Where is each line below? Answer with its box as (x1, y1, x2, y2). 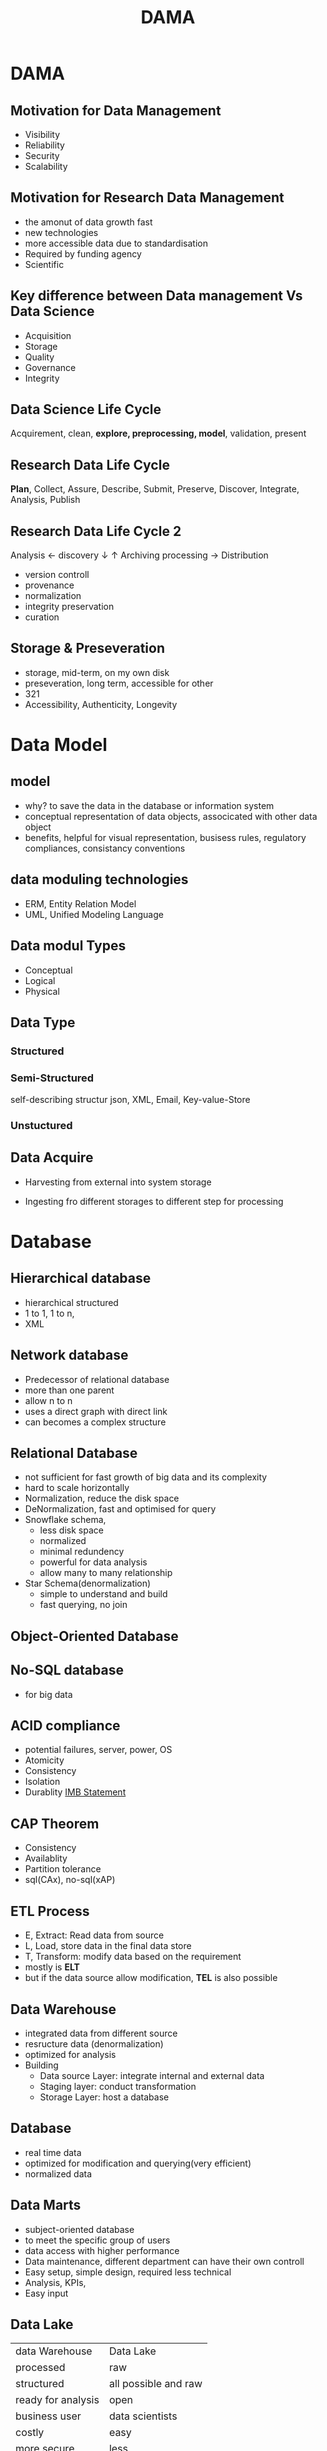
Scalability (24, 161, 68, 172)
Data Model (10, 734, 108, 756)
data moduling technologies (10, 871, 189, 888)
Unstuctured (10, 1119, 73, 1133)
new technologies (24, 226, 99, 238)
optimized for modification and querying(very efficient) (24, 2157, 252, 2169)
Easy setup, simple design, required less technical (24, 2266, 232, 2278)
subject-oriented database (24, 2223, 135, 2235)
